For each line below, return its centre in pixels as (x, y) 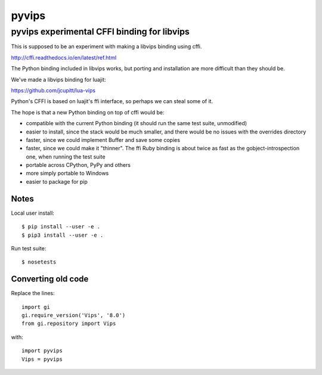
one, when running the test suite (66, 156)
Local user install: (33, 213)
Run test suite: (29, 248)
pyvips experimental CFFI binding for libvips (100, 32)
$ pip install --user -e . (61, 227)
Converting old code (50, 279)
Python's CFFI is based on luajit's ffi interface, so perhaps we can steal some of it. (112, 101)
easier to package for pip (57, 181)
